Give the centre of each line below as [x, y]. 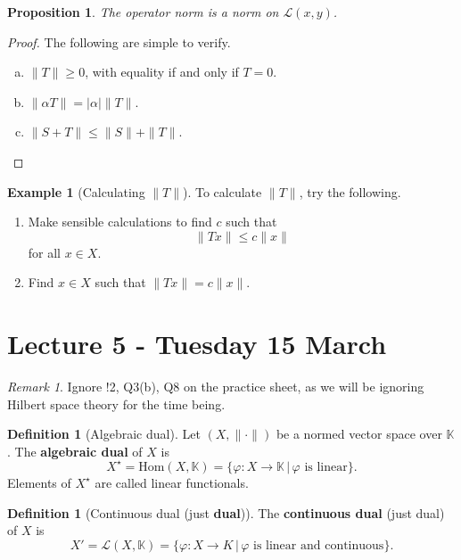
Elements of [39, 482]
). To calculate [222, 191]
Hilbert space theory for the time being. [116, 404]
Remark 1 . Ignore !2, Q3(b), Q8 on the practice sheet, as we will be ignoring [216, 387]
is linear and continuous [318, 545]
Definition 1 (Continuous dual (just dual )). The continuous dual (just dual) [226, 512]
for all [45, 252]
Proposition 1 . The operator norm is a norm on [143, 12]
